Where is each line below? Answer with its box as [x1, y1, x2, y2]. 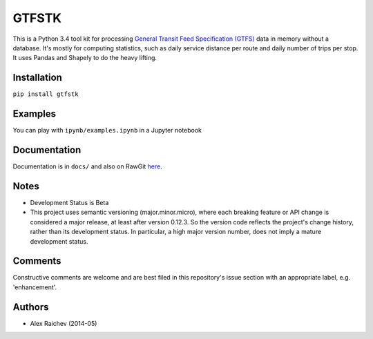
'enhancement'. [12, 283, 57, 291]
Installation [12, 72, 62, 84]
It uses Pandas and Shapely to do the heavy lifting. [12, 54, 157, 62]
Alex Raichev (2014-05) [30, 319, 97, 327]
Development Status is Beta [30, 198, 109, 206]
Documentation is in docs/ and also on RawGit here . [12, 162, 162, 171]
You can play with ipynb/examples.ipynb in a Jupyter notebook [12, 126, 202, 135]
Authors [12, 301, 49, 313]
